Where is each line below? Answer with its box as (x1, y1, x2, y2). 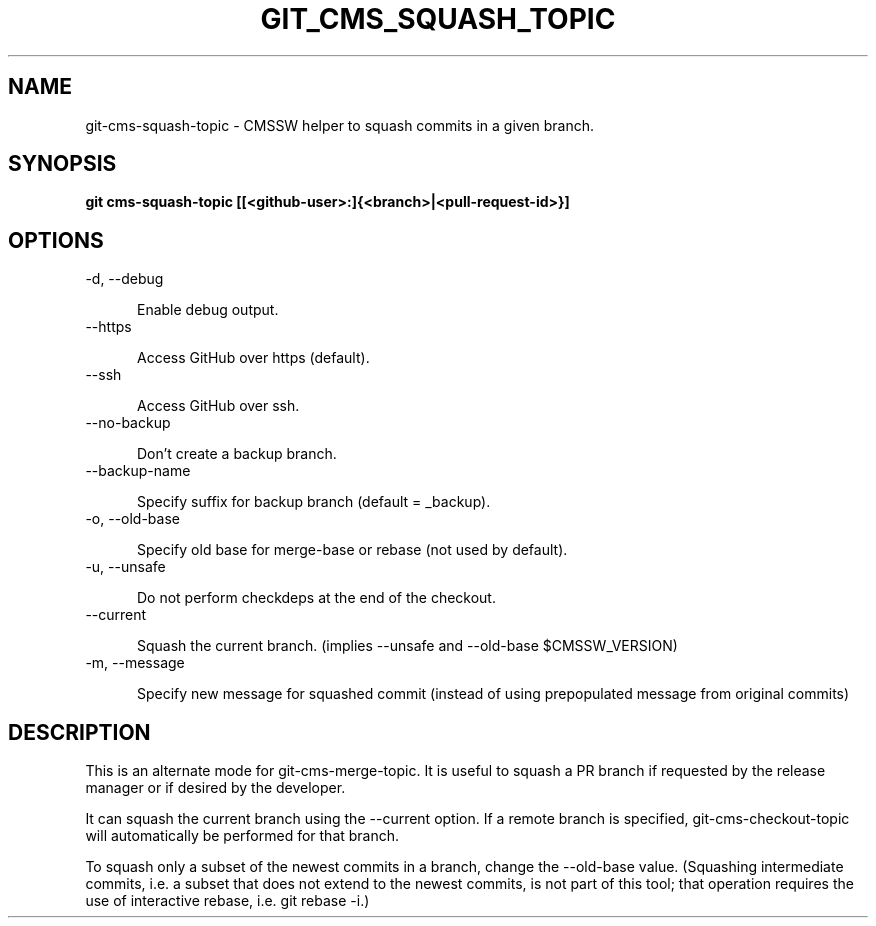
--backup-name (85, 462, 191, 480)
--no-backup (85, 414, 171, 432)
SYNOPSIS (8, 151, 117, 177)
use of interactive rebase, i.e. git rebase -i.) (85, 892, 370, 910)
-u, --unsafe (85, 558, 166, 576)
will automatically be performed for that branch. (85, 827, 400, 845)
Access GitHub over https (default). (137, 349, 370, 367)
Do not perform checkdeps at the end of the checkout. (137, 589, 496, 607)
